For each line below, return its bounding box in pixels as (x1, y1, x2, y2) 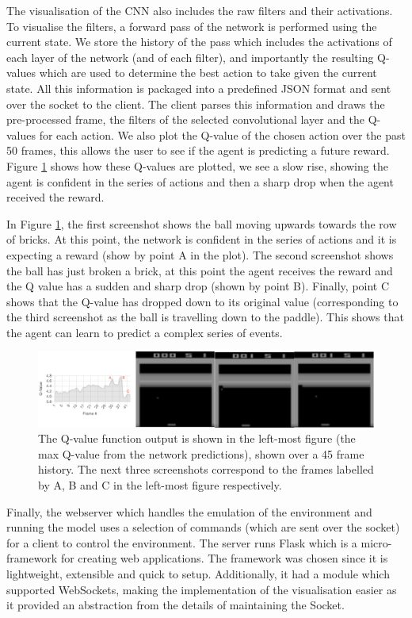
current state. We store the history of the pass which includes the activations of (6, 33, 392, 50)
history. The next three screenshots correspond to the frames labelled (38, 461, 374, 478)
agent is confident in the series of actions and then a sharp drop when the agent (6, 173, 394, 190)
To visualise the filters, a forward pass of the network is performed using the (6, 17, 377, 34)
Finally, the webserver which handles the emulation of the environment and (6, 503, 372, 520)
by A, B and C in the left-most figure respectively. (38, 477, 282, 493)
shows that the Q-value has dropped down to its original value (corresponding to (6, 293, 399, 309)
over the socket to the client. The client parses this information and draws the (6, 95, 385, 112)
